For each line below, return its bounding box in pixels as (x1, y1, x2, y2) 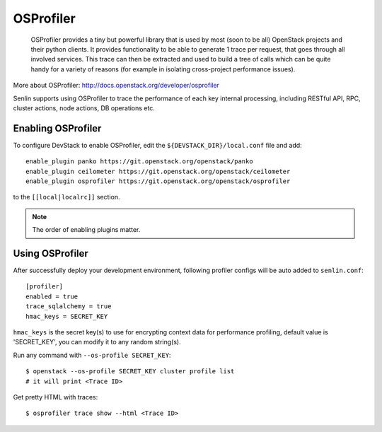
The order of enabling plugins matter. (32, 226, 141, 234)
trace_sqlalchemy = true (25, 303, 112, 310)
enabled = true (25, 292, 79, 300)
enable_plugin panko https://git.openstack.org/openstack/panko (25, 158, 254, 165)
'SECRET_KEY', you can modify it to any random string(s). (13, 338, 181, 346)
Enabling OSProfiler (13, 122, 102, 134)
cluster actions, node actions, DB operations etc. (13, 103, 155, 112)
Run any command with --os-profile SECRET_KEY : (13, 351, 171, 359)
